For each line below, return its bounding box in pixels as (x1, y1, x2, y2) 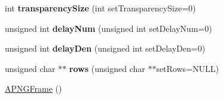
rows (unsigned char (69, 62, 145, 74)
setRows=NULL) (156, 62, 219, 74)
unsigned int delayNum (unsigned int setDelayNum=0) (5, 22, 212, 34)
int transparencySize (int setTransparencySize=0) (5, 2, 196, 14)
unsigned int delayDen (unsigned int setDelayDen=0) (5, 42, 206, 55)
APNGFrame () (5, 82, 62, 95)
